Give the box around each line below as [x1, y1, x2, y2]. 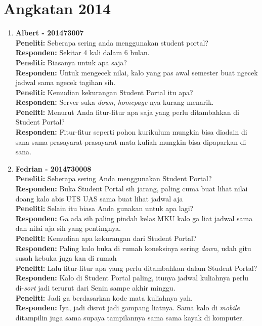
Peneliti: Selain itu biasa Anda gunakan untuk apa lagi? [15, 203, 194, 214]
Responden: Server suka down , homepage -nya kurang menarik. [15, 97, 214, 107]
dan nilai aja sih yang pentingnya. [15, 223, 121, 233]
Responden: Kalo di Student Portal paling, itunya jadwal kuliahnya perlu [15, 272, 249, 283]
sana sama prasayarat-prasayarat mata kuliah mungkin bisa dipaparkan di [15, 136, 246, 147]
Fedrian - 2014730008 [15, 163, 92, 174]
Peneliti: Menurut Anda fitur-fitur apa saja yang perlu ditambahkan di [15, 106, 239, 117]
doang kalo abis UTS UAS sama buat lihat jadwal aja [15, 193, 183, 203]
